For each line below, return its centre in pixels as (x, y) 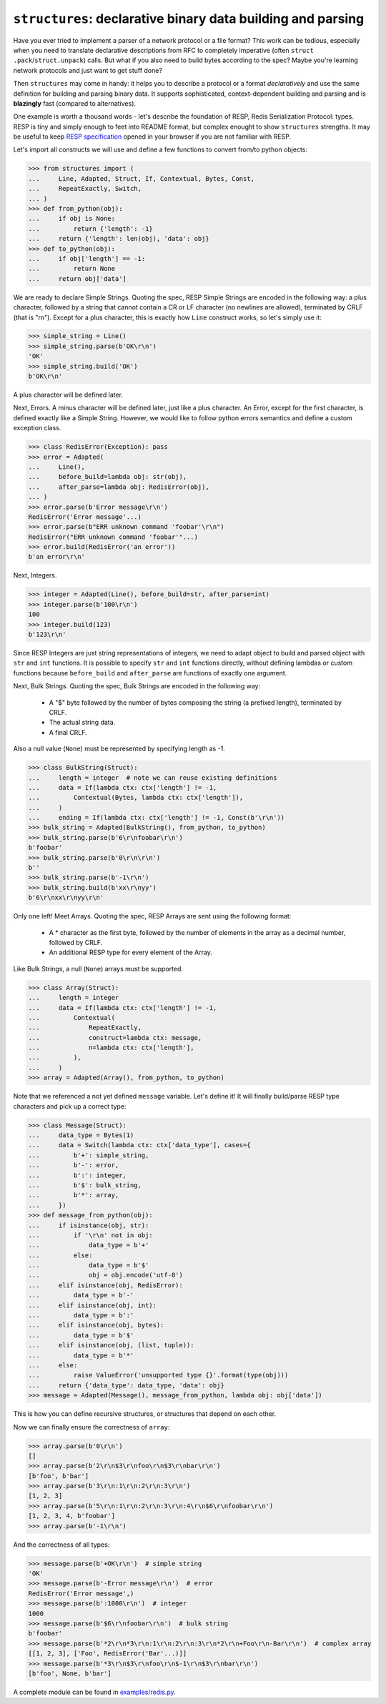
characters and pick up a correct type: (70, 1106)
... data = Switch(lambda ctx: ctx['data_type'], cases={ (139, 1145)
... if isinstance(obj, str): (89, 1225)
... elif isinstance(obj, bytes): (96, 1325)
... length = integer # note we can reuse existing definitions (153, 778)
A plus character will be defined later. (68, 395)
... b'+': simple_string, (89, 1155)
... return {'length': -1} (90, 228)
